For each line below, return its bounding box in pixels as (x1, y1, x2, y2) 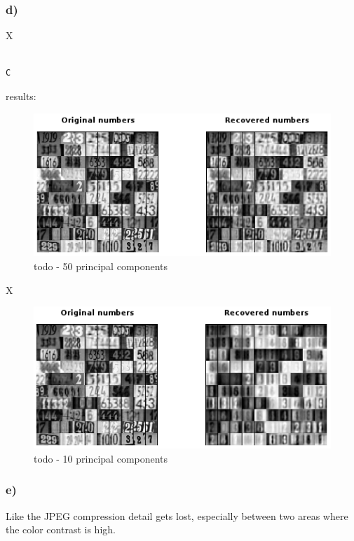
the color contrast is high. (6, 522, 116, 537)
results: (6, 89, 36, 103)
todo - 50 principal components (34, 259, 168, 273)
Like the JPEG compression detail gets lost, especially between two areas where (6, 508, 348, 523)
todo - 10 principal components (34, 451, 168, 465)
